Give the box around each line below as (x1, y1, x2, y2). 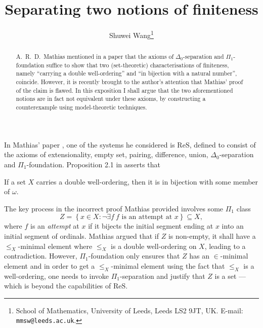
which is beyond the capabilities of (4, 280, 111, 291)
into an (222, 221, 244, 231)
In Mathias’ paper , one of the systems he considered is (4, 139, 175, 150)
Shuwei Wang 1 (109, 28, 154, 40)
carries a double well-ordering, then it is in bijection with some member (36, 176, 258, 187)
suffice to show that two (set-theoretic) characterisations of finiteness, (46, 60, 229, 69)
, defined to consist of (189, 139, 256, 150)
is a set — (214, 270, 246, 281)
